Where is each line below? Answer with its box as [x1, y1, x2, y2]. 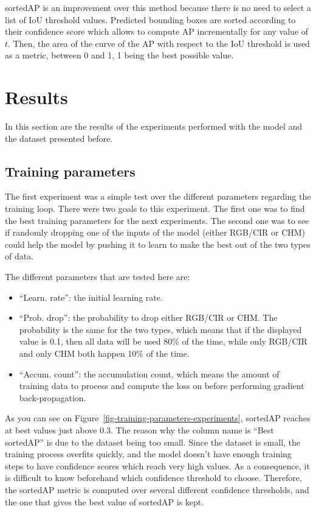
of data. [5, 250, 34, 262]
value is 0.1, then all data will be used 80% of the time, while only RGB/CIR [19, 335, 307, 348]
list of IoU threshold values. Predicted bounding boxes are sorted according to [5, 13, 296, 26]
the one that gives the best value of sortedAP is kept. [5, 495, 204, 508]
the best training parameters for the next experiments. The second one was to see [5, 214, 309, 226]
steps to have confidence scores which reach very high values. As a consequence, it [5, 459, 310, 472]
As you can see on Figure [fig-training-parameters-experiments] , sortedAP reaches [5, 412, 311, 424]
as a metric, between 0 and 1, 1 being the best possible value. [5, 49, 234, 61]
